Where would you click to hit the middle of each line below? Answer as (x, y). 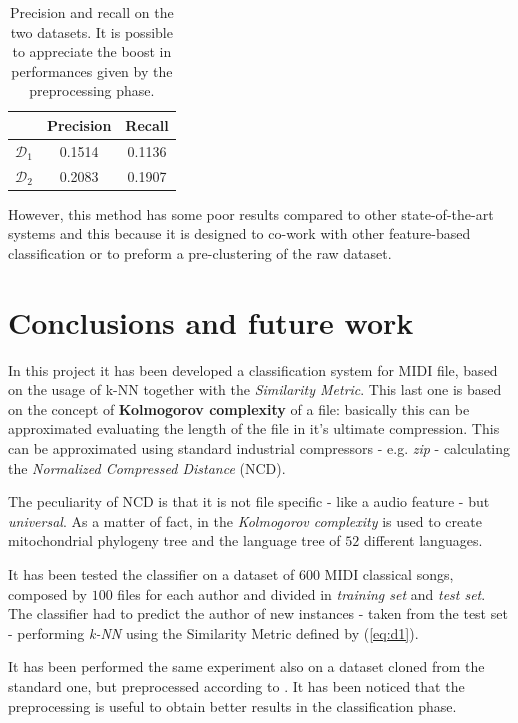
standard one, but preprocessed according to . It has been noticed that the (236, 685)
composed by (48, 593)
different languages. (423, 540)
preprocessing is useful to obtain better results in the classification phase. (232, 705)
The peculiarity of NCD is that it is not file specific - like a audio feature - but (249, 501)
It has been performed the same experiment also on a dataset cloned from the (246, 666)
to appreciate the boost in (92, 51)
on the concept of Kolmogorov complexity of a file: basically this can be (239, 408)
